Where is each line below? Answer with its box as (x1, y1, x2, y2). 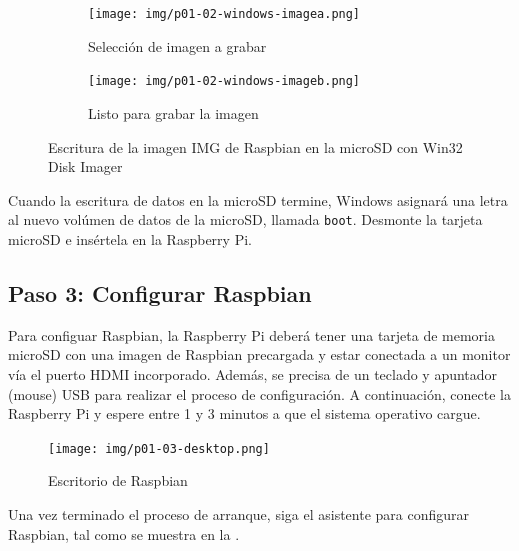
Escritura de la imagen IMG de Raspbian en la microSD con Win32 (48, 136, 463, 157)
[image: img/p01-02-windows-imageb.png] (88, 74, 361, 89)
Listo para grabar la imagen (88, 102, 259, 123)
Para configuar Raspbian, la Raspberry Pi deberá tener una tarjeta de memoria (8, 324, 496, 345)
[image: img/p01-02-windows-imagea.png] (88, 7, 361, 21)
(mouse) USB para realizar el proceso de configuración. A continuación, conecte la (8, 383, 511, 404)
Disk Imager (48, 156, 123, 177)
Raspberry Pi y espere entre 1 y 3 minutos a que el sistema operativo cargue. (8, 403, 481, 424)
